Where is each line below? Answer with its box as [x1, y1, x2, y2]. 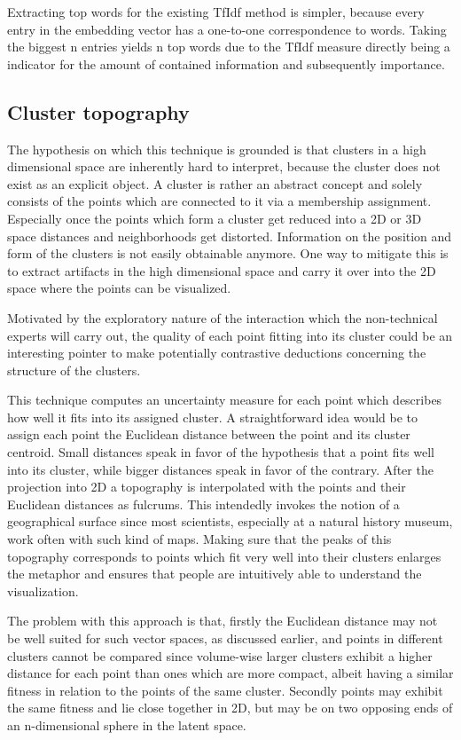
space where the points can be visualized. [7, 279, 231, 297]
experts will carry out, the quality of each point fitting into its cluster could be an [7, 326, 453, 344]
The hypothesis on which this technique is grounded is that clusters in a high [7, 139, 426, 158]
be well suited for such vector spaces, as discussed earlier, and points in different [7, 629, 443, 648]
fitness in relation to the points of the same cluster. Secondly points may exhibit [7, 681, 443, 699]
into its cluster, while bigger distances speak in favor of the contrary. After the [7, 460, 434, 478]
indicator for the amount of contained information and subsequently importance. [7, 54, 445, 73]
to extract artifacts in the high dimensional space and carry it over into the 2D [7, 261, 436, 279]
